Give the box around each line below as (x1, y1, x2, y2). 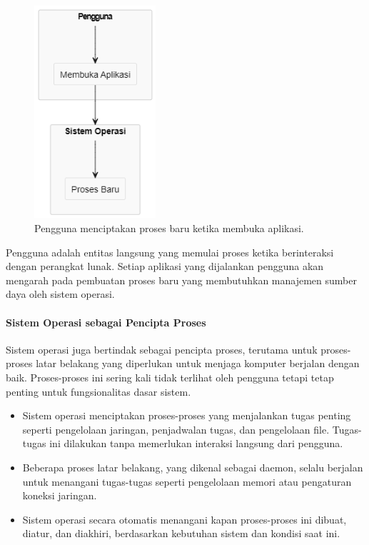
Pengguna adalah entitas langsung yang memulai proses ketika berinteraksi (6, 244, 334, 259)
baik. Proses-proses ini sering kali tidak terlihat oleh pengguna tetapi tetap (6, 369, 334, 384)
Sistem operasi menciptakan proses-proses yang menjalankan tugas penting (22, 408, 351, 423)
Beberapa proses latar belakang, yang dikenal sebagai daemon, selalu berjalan (22, 459, 363, 474)
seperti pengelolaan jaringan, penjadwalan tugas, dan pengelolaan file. (22, 421, 330, 436)
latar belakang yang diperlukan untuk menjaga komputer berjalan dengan (36, 356, 360, 371)
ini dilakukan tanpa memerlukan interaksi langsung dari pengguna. (49, 436, 343, 451)
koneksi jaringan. (22, 488, 97, 503)
